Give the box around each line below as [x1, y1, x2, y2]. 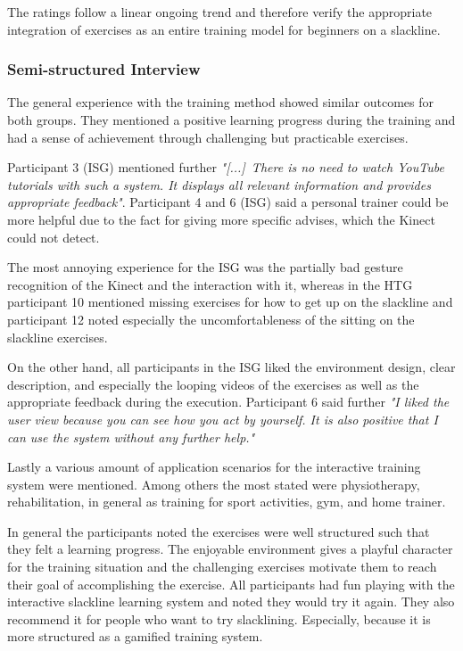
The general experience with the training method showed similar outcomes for [7, 93, 434, 111]
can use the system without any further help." [7, 427, 255, 446]
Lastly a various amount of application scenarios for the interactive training [7, 457, 421, 476]
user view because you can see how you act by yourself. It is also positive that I [7, 409, 438, 428]
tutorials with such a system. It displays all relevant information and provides [7, 175, 431, 194]
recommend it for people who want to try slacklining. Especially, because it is [7, 609, 431, 628]
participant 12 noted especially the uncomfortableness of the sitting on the [7, 309, 415, 328]
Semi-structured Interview [7, 58, 201, 80]
